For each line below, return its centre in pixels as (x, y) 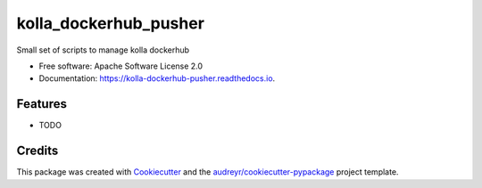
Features (42, 104)
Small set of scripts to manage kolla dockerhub (103, 50)
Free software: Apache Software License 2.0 (121, 66)
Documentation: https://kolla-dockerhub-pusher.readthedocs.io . (157, 78)
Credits (37, 151)
